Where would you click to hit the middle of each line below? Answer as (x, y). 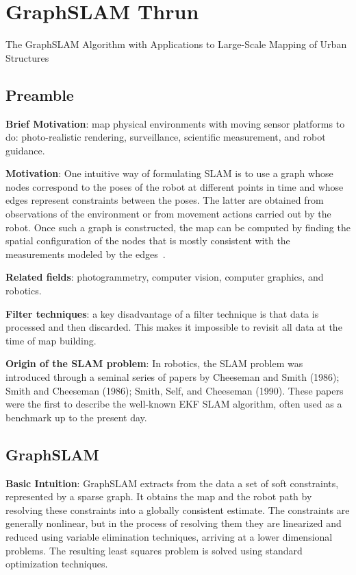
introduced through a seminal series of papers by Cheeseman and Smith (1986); (173, 377)
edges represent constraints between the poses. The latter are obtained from (165, 200)
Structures (27, 57)
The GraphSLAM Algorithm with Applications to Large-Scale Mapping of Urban (176, 44)
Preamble (40, 94)
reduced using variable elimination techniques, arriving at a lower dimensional (169, 536)
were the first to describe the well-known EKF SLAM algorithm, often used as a (174, 404)
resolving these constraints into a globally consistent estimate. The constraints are (178, 509)
